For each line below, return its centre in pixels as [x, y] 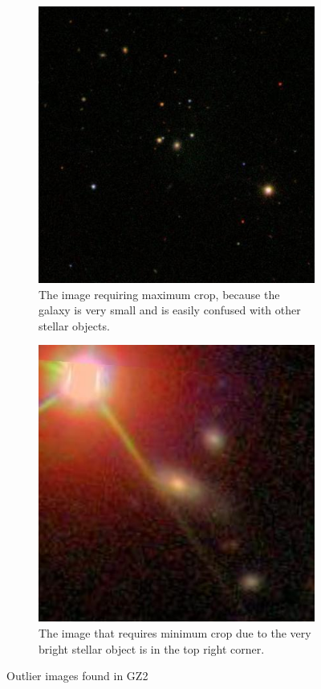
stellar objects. [74, 325]
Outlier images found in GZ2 [77, 676]
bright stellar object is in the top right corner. [152, 648]
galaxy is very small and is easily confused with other [170, 310]
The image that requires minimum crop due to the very [175, 632]
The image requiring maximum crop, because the [159, 294]
